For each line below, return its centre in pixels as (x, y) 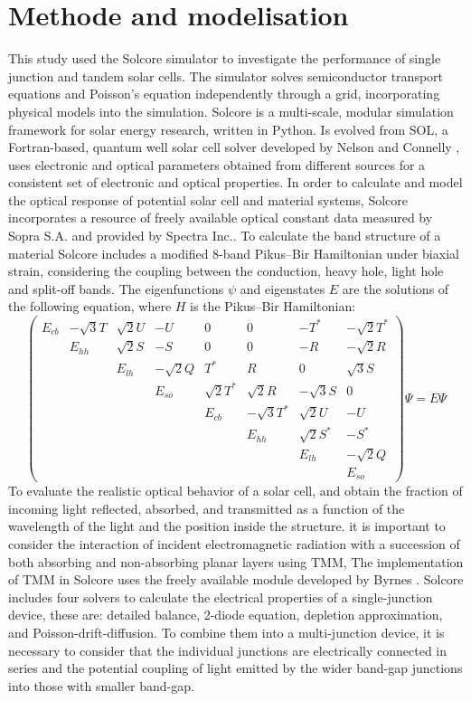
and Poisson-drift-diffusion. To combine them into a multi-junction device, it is (226, 632)
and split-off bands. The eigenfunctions (116, 288)
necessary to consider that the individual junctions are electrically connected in (228, 650)
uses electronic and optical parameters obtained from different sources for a (217, 164)
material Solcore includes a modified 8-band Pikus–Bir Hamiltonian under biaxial (234, 253)
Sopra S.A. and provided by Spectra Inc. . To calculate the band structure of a (225, 236)
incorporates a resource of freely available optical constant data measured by (221, 218)
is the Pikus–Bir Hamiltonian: (273, 306)
